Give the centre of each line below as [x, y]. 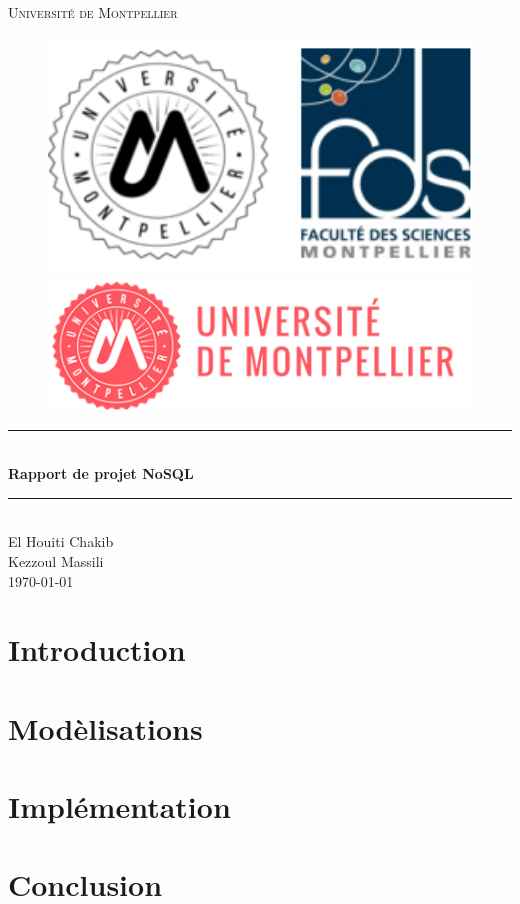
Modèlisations [105, 727]
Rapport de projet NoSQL [101, 473]
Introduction [97, 649]
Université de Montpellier [93, 12]
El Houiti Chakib [61, 541]
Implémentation [119, 806]
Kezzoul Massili [56, 560]
